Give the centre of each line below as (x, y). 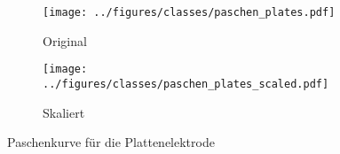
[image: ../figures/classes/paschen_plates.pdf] (189, 12)
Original (65, 40)
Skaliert (64, 112)
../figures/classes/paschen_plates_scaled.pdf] (186, 84)
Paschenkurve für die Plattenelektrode (111, 142)
